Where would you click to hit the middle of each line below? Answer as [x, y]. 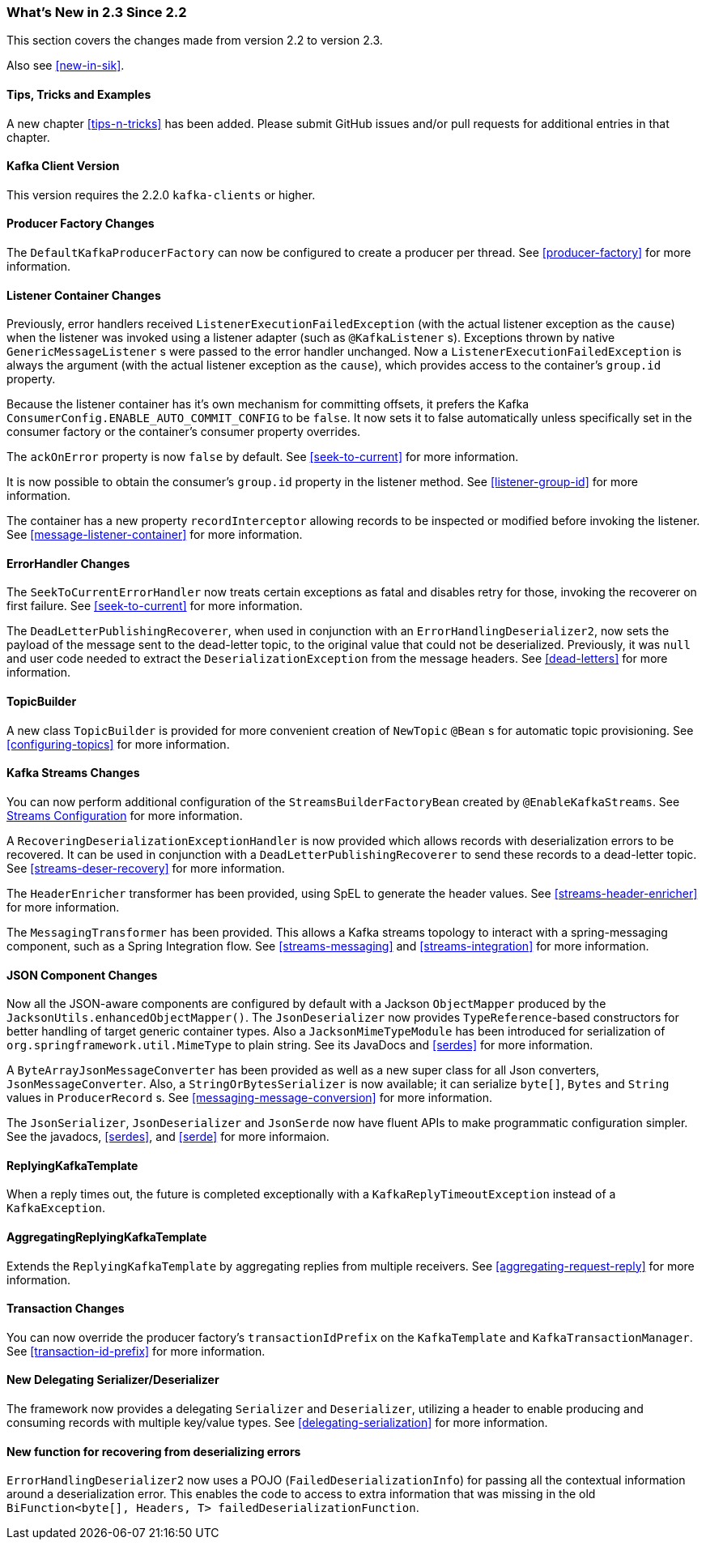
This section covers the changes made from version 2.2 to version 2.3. [195, 41]
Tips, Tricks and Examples [79, 94]
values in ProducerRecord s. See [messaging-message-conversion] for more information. [249, 1098]
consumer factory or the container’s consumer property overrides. [184, 432]
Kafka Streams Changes [73, 773]
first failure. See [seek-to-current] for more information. [155, 606]
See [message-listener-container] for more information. [155, 535]
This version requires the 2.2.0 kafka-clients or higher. [161, 194]
